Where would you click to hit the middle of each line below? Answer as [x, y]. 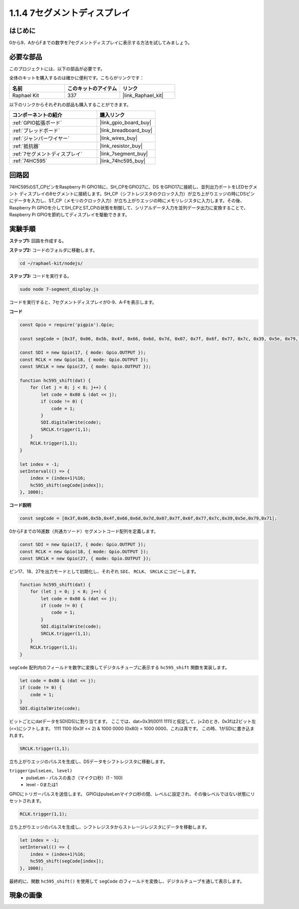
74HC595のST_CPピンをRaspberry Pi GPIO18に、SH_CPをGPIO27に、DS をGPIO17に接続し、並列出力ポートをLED [127, 186]
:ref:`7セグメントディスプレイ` [47, 154]
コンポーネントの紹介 [37, 115]
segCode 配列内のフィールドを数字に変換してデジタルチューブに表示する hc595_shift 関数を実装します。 [119, 667]
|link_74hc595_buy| [123, 161]
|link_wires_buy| [119, 138]
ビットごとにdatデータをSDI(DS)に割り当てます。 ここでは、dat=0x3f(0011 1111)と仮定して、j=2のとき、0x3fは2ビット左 [133, 722]
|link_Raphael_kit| [143, 95]
